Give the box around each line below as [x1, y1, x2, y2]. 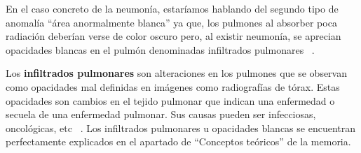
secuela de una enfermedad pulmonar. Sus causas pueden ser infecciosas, [6, 107, 316, 122]
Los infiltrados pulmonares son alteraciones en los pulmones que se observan [6, 66, 347, 80]
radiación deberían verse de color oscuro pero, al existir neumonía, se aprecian [6, 29, 341, 43]
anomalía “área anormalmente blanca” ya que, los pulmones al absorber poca [6, 15, 337, 29]
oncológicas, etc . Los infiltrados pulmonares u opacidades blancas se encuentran [6, 120, 356, 135]
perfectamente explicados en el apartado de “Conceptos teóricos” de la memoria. [6, 134, 351, 149]
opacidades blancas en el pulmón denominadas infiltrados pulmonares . [6, 42, 315, 57]
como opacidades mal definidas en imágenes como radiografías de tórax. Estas [6, 79, 340, 94]
